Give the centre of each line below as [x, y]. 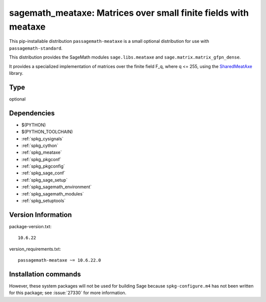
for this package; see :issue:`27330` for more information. [68, 293]
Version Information [40, 215]
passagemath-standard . [36, 48]
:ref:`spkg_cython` [40, 145]
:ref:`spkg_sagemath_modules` [53, 194]
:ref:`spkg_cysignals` [42, 138]
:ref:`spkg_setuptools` [44, 201]
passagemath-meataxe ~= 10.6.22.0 [59, 260]
